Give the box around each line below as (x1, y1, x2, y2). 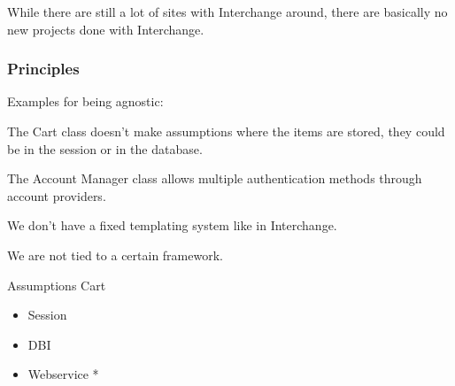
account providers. (7, 186, 106, 205)
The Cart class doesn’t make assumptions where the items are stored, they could (7, 122, 445, 140)
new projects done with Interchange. (7, 19, 204, 38)
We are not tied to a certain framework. (7, 245, 223, 264)
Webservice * (27, 365, 99, 383)
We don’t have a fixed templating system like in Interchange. (7, 216, 337, 235)
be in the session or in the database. (7, 139, 203, 158)
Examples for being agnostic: (7, 92, 164, 111)
